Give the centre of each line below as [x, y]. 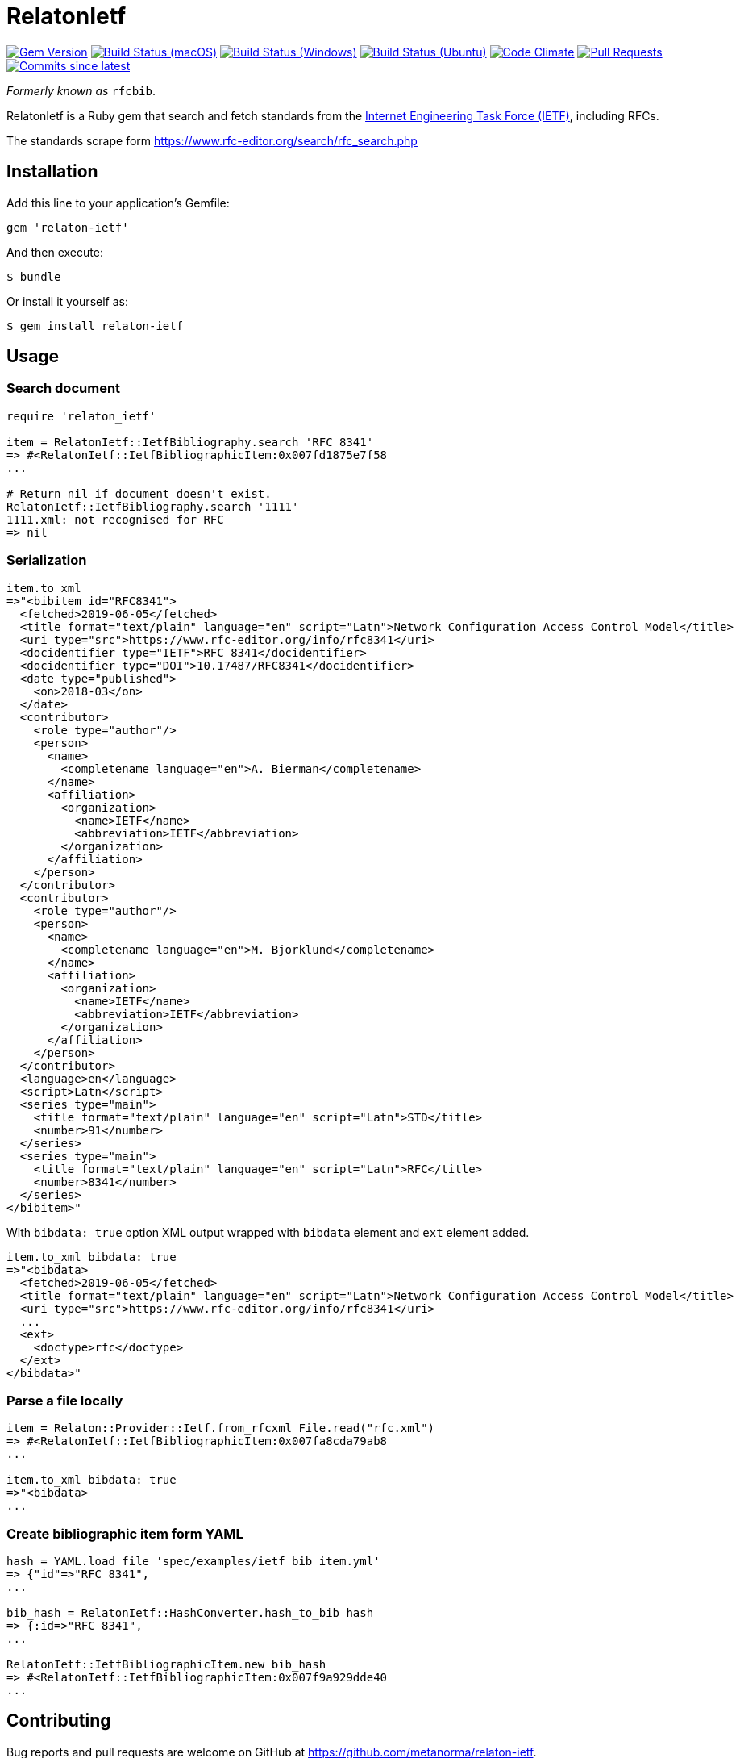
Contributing [59, 1721]
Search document [64, 388]
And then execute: [55, 252]
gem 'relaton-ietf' [68, 227]
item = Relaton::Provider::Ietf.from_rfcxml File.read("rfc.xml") [221, 1428]
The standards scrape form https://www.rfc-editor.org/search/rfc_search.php [212, 140]
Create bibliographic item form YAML [125, 1533]
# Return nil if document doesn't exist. [139, 493]
